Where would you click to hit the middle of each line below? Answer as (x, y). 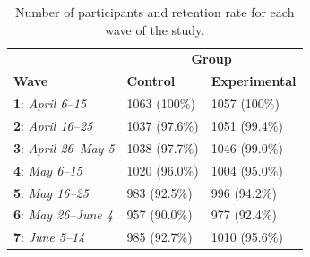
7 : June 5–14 (49, 237)
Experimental (254, 81)
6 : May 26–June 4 (63, 214)
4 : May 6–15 (48, 170)
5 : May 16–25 (51, 192)
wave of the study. (155, 29)
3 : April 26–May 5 (64, 147)
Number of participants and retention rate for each (155, 12)
